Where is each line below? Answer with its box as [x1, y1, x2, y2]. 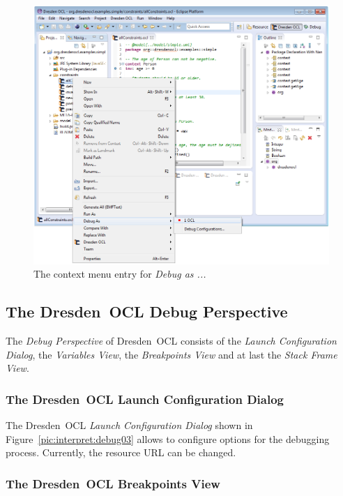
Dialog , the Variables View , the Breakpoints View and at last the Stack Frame [6, 347, 337, 361]
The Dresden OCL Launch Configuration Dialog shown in [6, 418, 253, 433]
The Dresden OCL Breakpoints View [6, 474, 220, 492]
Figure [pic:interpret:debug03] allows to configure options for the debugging [6, 431, 330, 446]
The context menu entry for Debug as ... [33, 266, 206, 281]
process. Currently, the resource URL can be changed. [6, 445, 236, 460]
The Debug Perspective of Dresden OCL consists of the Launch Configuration [6, 333, 337, 348]
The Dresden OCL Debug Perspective [6, 301, 288, 322]
